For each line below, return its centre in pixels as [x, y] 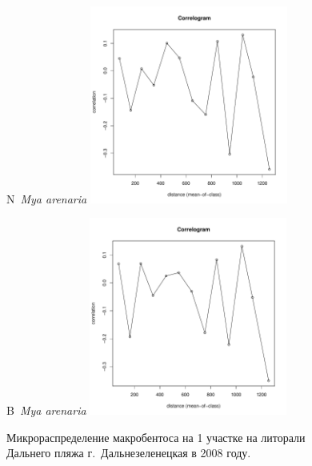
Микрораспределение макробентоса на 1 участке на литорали [156, 437]
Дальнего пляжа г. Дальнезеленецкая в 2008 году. [129, 453]
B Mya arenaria [46, 410]
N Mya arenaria [47, 198]
